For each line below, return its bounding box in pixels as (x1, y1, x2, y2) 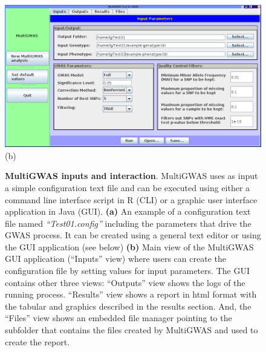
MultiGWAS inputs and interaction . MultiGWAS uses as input (5, 169, 258, 182)
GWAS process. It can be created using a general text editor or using (5, 229, 261, 241)
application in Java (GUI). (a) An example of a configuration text (5, 205, 251, 218)
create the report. (5, 335, 70, 348)
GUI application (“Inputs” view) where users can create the (5, 252, 226, 265)
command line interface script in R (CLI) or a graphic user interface (5, 193, 258, 206)
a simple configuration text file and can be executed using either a (5, 181, 250, 194)
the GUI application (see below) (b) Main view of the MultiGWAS (5, 240, 254, 253)
